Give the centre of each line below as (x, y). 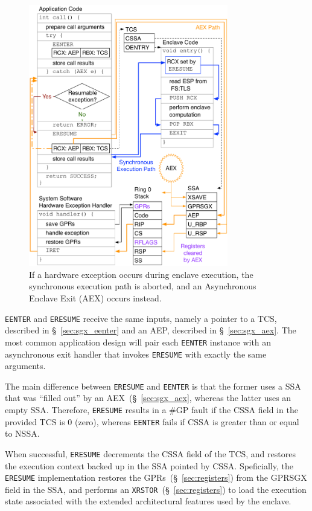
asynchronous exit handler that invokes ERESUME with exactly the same (136, 354)
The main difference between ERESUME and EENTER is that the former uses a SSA (153, 386)
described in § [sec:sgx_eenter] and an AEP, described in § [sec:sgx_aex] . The (151, 330)
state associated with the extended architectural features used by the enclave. (148, 501)
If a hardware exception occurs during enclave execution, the (141, 274)
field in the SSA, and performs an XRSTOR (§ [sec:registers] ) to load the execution (156, 489)
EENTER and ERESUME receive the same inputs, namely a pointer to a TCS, (141, 318)
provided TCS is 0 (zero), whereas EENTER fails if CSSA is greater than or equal (152, 421)
